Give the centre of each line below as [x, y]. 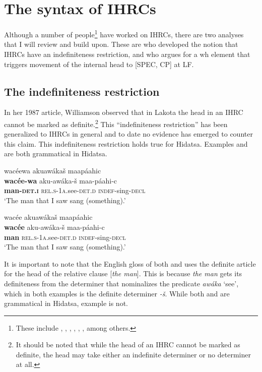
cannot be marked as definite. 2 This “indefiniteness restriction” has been [116, 123]
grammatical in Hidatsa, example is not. [66, 303]
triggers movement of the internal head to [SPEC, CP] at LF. [99, 64]
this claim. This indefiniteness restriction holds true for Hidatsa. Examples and [126, 143]
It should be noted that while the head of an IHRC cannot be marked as [128, 345]
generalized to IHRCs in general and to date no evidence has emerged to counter [128, 134]
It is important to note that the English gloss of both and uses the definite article [130, 263]
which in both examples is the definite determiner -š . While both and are [117, 293]
